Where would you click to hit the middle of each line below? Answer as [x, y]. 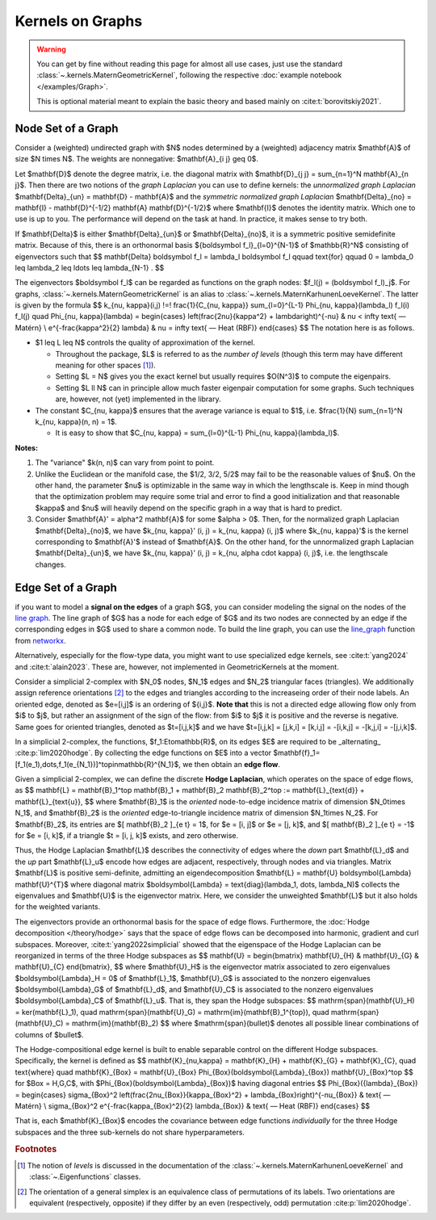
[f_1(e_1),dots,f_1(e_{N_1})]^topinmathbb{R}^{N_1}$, [98, 764]
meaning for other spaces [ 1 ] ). [106, 365]
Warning [51, 49]
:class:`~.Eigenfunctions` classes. [85, 1177]
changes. [50, 564]
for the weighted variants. [58, 907]
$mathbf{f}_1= [297, 753]
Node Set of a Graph [67, 128]
